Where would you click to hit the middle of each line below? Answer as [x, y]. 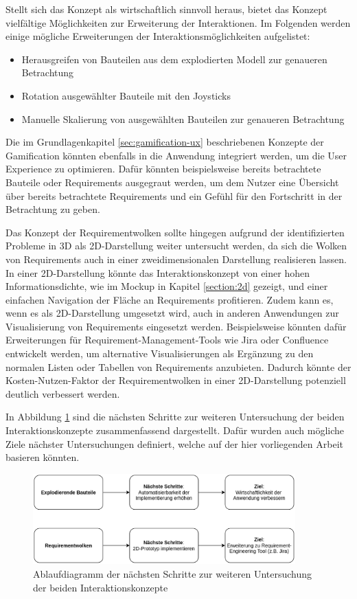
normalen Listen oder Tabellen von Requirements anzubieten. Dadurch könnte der [178, 366]
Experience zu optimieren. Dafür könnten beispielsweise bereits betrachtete [163, 169]
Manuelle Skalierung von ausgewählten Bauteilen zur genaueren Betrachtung [183, 118]
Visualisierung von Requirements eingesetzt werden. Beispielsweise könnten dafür [176, 326]
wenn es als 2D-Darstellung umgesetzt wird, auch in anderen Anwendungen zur [172, 313]
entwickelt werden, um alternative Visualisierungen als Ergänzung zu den [160, 353]
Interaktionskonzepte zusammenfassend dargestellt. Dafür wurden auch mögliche [175, 430]
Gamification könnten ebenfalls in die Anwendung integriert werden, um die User [176, 155]
